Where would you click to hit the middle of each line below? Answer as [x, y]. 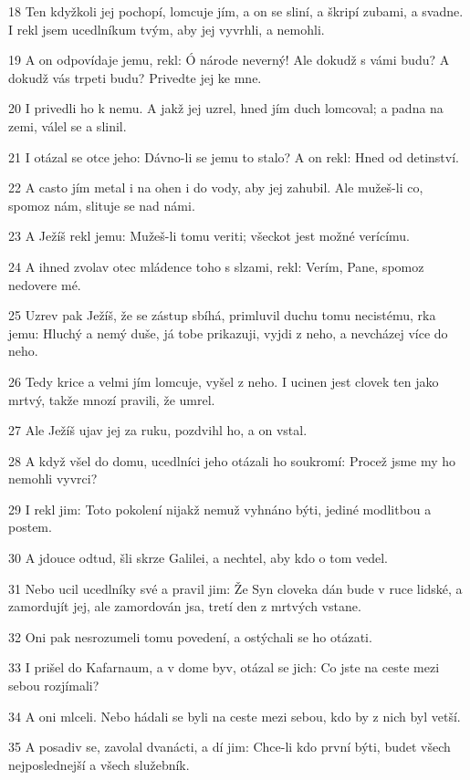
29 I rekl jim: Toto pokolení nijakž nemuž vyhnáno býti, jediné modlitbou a [220, 509]
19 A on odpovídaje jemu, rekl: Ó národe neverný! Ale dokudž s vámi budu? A [229, 60]
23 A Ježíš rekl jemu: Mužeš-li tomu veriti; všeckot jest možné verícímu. [209, 236]
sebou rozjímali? [54, 686]
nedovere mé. [45, 284]
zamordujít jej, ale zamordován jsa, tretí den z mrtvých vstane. [185, 606]
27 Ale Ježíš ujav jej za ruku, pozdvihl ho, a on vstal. [158, 430]
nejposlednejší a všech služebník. [99, 764]
